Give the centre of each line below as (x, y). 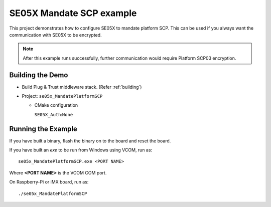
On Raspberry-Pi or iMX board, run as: (49, 182)
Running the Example (43, 129)
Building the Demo (39, 75)
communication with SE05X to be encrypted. (56, 35)
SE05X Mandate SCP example (73, 13)
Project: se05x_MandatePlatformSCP (62, 96)
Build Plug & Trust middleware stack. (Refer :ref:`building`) (82, 87)
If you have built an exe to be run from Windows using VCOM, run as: (81, 150)
